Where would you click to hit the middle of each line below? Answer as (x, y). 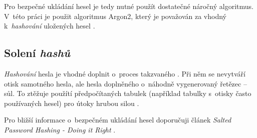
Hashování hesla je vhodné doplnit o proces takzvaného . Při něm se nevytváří (125, 73)
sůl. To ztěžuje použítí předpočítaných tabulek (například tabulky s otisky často (128, 93)
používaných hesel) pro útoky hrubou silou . (72, 103)
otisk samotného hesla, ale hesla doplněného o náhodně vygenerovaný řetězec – (125, 83)
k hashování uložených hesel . (50, 26)
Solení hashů (37, 53)
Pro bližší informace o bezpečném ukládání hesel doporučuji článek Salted (118, 120)
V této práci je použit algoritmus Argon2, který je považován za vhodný (115, 16)
